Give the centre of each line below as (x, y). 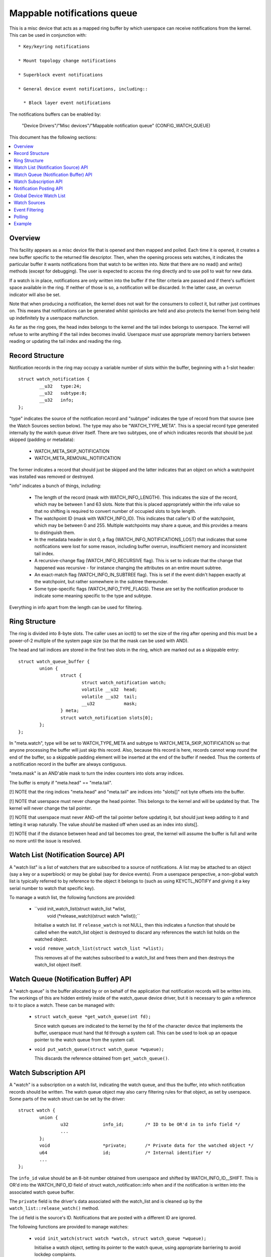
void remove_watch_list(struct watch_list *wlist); (99, 949)
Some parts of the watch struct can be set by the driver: (67, 1099)
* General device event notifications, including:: (83, 89)
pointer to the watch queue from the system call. (85, 1040)
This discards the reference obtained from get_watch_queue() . (102, 1058)
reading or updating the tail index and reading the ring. (66, 341)
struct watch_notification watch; (124, 682)
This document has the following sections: (53, 137)
